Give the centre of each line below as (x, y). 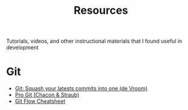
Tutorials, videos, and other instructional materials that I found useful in (94, 41)
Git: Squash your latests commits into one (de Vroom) (81, 88)
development (23, 47)
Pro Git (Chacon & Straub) (47, 95)
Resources (101, 11)
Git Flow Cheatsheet (40, 101)
